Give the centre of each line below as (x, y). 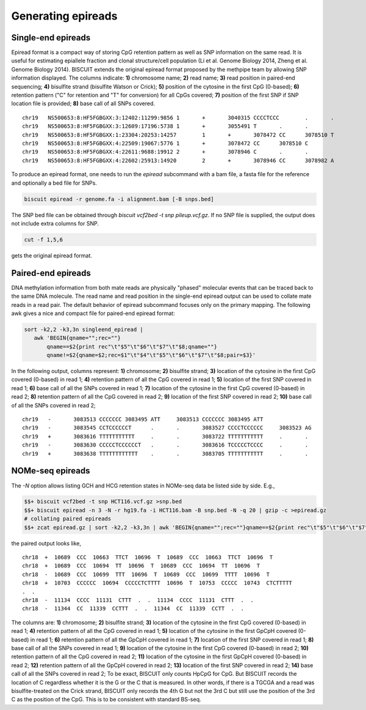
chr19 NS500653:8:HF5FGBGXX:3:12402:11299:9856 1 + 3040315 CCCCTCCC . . (178, 117)
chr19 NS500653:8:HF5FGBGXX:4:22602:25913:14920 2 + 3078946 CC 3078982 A (178, 160)
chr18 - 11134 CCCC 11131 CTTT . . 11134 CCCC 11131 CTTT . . (138, 600)
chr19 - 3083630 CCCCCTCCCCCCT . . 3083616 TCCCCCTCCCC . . (165, 445)
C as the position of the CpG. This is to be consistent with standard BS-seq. (106, 700)
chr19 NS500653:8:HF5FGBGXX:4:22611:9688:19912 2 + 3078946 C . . (165, 152)
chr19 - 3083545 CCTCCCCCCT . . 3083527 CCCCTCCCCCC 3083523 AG (167, 428)
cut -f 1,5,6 (44, 239)
